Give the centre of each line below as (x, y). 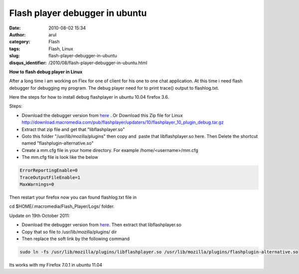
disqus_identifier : (28, 63)
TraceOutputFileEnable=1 (50, 177)
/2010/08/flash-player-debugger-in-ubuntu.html (98, 63)
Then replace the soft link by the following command (75, 239)
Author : (17, 34)
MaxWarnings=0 (37, 184)
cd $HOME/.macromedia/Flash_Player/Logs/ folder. (62, 206)
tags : (15, 49)
